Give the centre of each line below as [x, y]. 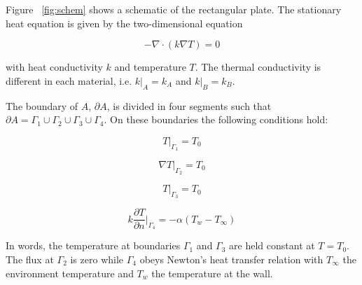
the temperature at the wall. [212, 273]
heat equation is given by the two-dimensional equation [124, 23]
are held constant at [272, 245]
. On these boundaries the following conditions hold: [216, 119]
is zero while [97, 259]
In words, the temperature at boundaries [93, 245]
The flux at [30, 259]
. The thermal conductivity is [258, 67]
